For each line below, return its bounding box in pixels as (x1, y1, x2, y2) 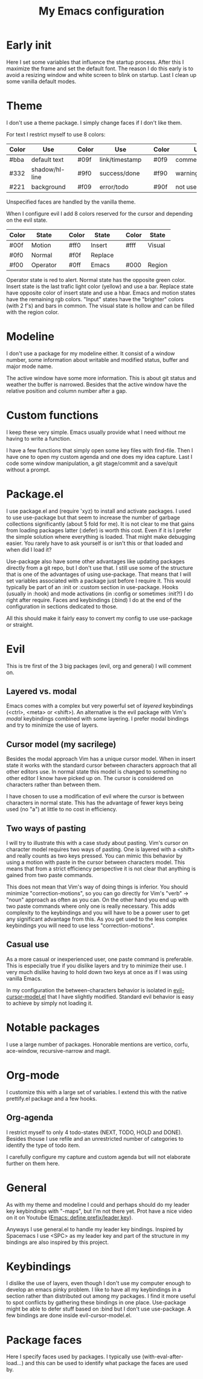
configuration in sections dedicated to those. (6, 603, 118, 610)
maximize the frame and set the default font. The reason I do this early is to (6, 65, 193, 72)
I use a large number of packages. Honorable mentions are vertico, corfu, (6, 1041, 190, 1048)
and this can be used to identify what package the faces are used (25, 1360, 188, 1367)
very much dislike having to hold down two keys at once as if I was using (6, 968, 188, 975)
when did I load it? (6, 546, 52, 553)
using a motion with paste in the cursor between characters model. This (6, 859, 185, 866)
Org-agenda (6, 1112, 53, 1123)
